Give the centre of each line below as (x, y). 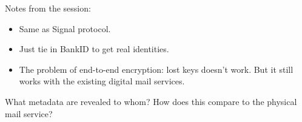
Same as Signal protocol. (65, 28)
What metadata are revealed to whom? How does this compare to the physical (151, 101)
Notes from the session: (48, 8)
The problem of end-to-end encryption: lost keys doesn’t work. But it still (156, 69)
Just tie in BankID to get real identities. (94, 49)
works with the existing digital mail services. (102, 81)
